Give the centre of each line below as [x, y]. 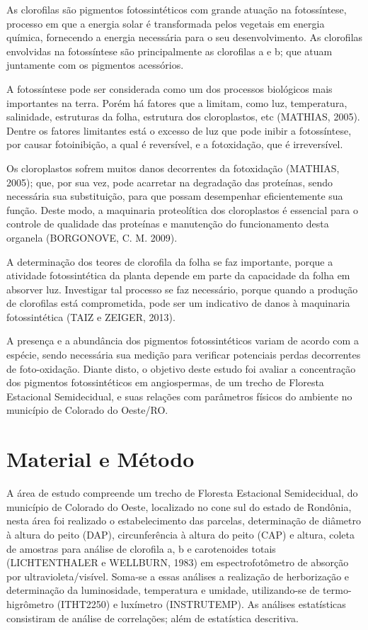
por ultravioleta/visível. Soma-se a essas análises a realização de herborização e [178, 576]
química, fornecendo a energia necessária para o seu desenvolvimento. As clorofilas [185, 37]
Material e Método [100, 459]
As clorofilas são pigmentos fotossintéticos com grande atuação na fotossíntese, [177, 9]
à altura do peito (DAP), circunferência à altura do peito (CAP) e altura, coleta [180, 534]
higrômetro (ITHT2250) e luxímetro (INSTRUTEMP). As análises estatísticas [176, 603]
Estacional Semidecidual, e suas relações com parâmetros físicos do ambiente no [179, 396]
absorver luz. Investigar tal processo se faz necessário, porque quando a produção [182, 289]
